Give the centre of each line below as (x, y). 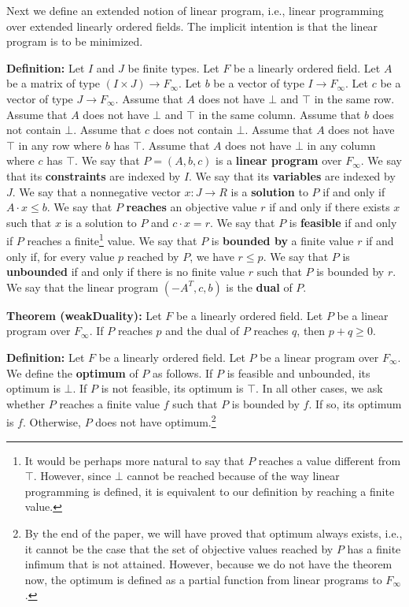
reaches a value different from (330, 460)
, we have (212, 256)
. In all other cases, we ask (319, 388)
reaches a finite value (110, 403)
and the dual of (203, 331)
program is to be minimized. (75, 41)
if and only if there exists (330, 207)
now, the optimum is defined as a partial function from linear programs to (203, 579)
